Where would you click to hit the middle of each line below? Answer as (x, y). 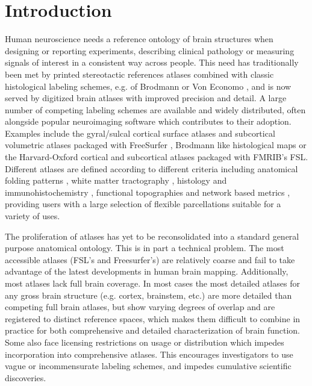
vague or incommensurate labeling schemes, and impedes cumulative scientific (148, 366)
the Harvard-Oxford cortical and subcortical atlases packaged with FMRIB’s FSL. (157, 157)
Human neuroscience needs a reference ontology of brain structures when (139, 39)
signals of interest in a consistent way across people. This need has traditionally (152, 62)
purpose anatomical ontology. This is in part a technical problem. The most (145, 248)
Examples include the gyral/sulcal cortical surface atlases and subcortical (140, 133)
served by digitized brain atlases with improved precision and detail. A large (146, 98)
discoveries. (26, 377)
